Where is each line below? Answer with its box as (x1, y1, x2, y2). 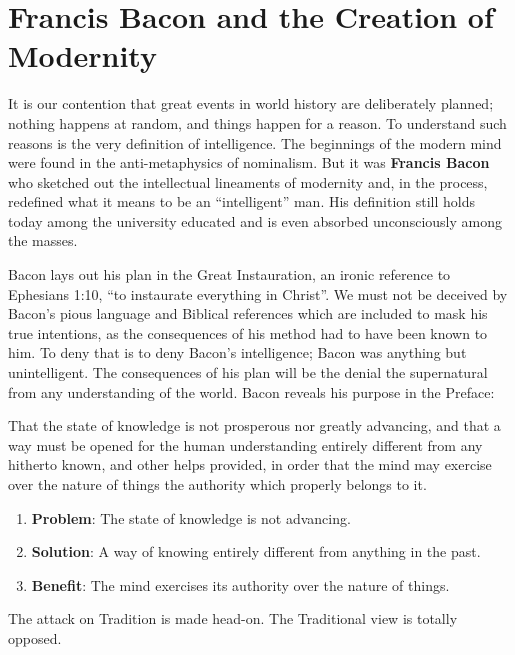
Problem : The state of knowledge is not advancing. (31, 507, 351, 528)
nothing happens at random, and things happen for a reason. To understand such (8, 112, 507, 133)
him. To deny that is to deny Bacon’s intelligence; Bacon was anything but (8, 342, 467, 363)
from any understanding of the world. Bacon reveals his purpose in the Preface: (8, 381, 495, 402)
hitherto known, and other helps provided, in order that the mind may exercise (8, 454, 492, 475)
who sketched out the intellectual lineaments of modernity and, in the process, (8, 171, 488, 192)
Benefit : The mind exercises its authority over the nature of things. (31, 574, 450, 595)
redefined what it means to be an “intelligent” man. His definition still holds (8, 191, 476, 212)
